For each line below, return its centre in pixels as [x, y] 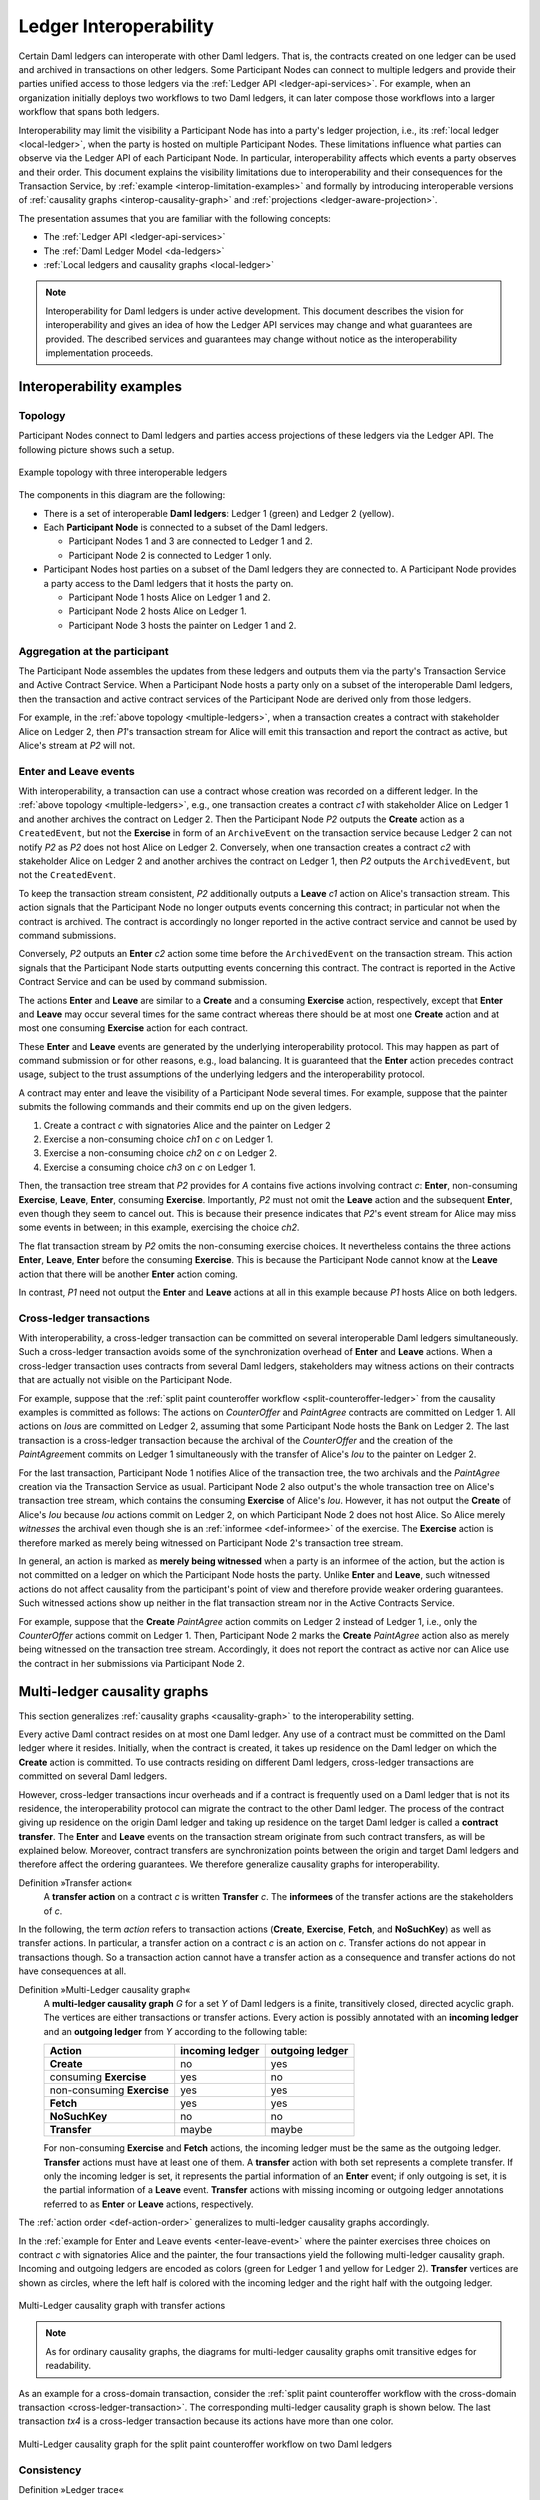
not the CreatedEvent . [67, 875]
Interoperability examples [100, 386]
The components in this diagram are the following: [122, 495]
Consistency [50, 2470]
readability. [68, 2366]
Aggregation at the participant [93, 651]
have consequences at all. [72, 1971]
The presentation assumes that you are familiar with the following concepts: [175, 218]
